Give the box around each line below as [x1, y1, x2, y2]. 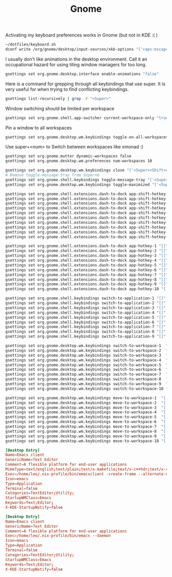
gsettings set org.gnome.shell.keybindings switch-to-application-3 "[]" [5, 305, 166, 311]
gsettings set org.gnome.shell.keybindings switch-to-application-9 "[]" [5, 334, 166, 339]
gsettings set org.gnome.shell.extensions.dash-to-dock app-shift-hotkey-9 [5, 229, 170, 235]
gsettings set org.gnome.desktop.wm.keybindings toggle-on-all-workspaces [5, 134, 168, 140]
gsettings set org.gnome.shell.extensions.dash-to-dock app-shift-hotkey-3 [5, 201, 170, 206]
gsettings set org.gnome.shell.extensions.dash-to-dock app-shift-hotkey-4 [5, 206, 170, 211]
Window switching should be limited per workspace [5, 105, 115, 111]
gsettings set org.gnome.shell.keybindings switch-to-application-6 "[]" [5, 319, 166, 325]
